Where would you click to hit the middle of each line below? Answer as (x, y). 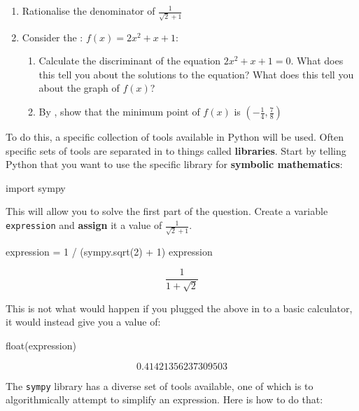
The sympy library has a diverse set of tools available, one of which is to (160, 385)
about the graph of (79, 88)
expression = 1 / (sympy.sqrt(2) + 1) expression (109, 251)
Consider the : (52, 37)
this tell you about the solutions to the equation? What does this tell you (196, 74)
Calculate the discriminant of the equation (130, 61)
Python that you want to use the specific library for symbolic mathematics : (174, 164)
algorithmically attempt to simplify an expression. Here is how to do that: (164, 399)
